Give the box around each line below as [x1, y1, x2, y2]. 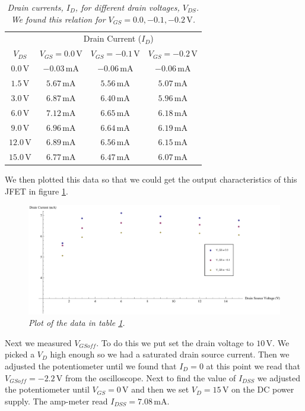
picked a [5, 348, 35, 360]
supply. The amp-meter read [5, 394, 108, 407]
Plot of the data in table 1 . [28, 316, 125, 329]
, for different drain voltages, [75, 1, 180, 13]
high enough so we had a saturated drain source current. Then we [50, 348, 290, 360]
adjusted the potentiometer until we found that [5, 360, 177, 372]
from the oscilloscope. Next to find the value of [65, 371, 236, 384]
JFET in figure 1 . [5, 184, 68, 197]
